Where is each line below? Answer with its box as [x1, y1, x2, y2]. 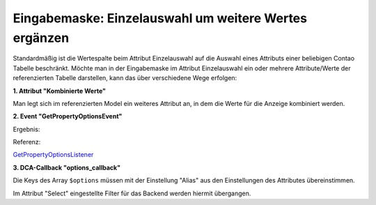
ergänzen [13, 30, 70, 45]
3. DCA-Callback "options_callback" [13, 163, 121, 172]
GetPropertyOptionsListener [13, 151, 94, 159]
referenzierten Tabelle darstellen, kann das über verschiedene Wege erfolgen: [13, 74, 237, 82]
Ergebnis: [13, 125, 40, 133]
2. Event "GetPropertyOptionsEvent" [13, 112, 123, 121]
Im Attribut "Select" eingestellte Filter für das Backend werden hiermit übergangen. [13, 189, 251, 197]
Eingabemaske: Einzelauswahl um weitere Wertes [13, 10, 308, 26]
